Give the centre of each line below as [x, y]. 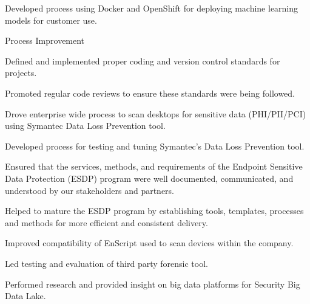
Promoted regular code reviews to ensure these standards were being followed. [150, 93]
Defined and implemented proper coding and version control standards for [143, 60]
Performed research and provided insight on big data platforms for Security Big [153, 284]
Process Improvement [45, 40]
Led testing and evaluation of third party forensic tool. [106, 263]
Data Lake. [25, 296]
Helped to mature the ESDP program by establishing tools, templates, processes [154, 211]
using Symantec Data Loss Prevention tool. [85, 126]
